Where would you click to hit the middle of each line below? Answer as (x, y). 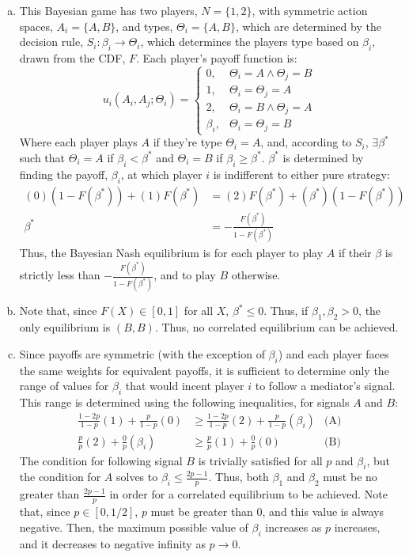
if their (355, 253)
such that (42, 157)
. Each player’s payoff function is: (216, 57)
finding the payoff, (64, 174)
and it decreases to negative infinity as (112, 543)
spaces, (36, 26)
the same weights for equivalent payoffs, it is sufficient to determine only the (204, 370)
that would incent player (185, 386)
